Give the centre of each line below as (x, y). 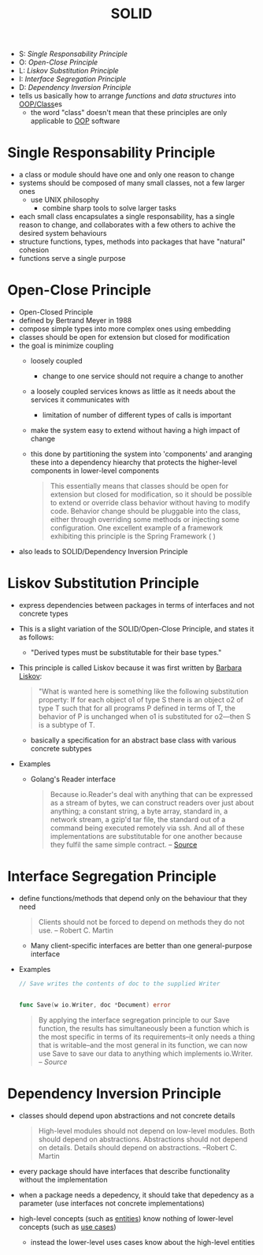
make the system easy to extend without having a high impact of (135, 430)
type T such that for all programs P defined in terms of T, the (137, 708)
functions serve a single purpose (72, 259)
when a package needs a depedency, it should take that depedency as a (136, 1194)
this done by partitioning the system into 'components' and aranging (141, 454)
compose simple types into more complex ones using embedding (125, 329)
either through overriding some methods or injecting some (144, 520)
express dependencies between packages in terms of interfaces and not (137, 605)
